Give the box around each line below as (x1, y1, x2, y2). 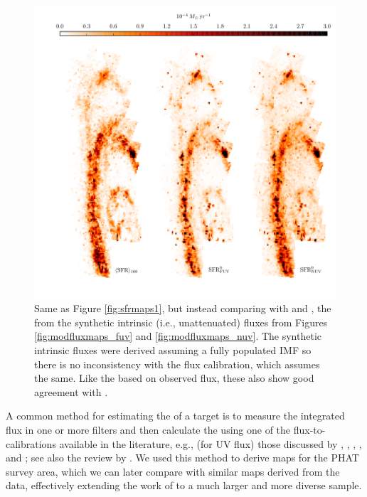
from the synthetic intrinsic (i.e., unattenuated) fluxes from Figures (34, 314, 328, 329)
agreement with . (34, 384, 108, 399)
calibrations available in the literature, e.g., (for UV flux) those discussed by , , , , (6, 436, 362, 451)
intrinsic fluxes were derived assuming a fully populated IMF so (34, 342, 312, 357)
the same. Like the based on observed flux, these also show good (34, 370, 314, 385)
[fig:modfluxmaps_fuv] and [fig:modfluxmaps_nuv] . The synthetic (34, 328, 322, 343)
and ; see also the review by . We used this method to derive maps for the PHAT (6, 450, 359, 465)
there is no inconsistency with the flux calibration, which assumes (34, 356, 320, 371)
